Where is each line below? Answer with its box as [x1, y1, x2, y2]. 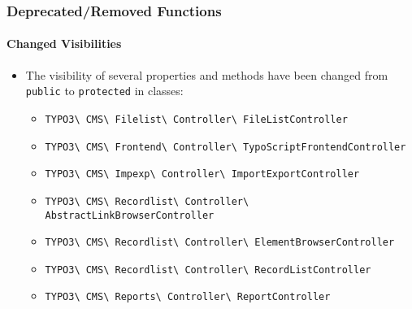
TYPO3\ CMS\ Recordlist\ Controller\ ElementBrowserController [45, 237, 395, 249]
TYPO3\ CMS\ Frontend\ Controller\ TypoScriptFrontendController [45, 141, 406, 153]
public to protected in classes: [25, 82, 184, 99]
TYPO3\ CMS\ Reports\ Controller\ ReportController [45, 291, 331, 303]
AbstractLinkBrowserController [45, 209, 215, 221]
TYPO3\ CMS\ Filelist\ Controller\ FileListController [45, 113, 348, 125]
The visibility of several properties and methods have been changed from [25, 66, 388, 83]
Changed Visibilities [7, 35, 122, 52]
